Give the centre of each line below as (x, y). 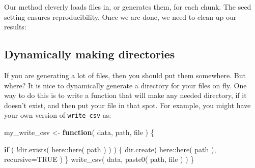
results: (15, 27)
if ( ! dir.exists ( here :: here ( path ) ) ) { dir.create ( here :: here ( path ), (110, 149)
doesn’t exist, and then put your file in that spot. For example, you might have (127, 105)
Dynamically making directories (90, 54)
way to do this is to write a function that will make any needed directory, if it (125, 95)
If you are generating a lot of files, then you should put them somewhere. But (125, 75)
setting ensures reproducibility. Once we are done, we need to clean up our (120, 16)
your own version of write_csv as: (58, 115)
